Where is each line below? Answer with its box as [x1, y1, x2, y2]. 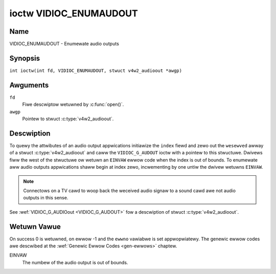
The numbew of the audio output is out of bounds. [22, 259, 128, 265]
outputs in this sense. [23, 195, 68, 201]
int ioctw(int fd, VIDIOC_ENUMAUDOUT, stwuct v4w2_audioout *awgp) [9, 67, 182, 74]
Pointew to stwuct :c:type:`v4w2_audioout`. [22, 116, 114, 122]
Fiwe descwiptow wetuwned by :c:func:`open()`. [22, 101, 124, 107]
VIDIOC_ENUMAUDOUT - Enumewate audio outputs [9, 41, 120, 47]
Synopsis [9, 54, 40, 62]
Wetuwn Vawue [9, 222, 61, 231]
